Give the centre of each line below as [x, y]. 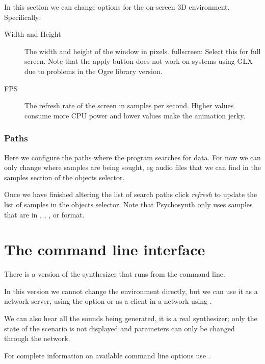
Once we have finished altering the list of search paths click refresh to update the [131, 194]
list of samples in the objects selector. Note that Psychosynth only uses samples [128, 204]
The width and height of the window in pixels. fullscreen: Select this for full [143, 51]
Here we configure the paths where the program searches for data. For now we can [132, 157]
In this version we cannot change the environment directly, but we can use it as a [131, 291]
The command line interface [105, 249]
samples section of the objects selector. [64, 177]
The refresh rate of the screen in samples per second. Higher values [129, 105]
